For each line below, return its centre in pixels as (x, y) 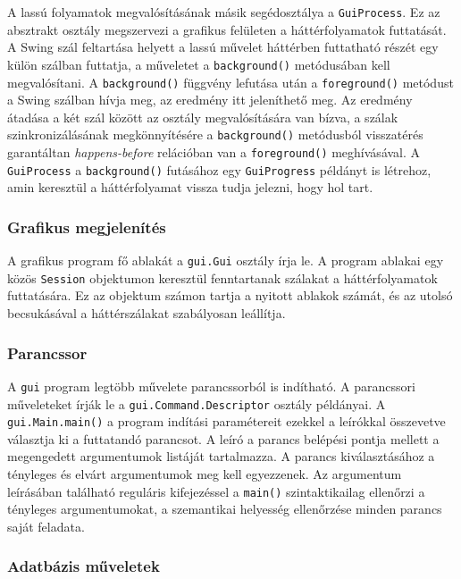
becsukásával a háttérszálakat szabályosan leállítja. (147, 313)
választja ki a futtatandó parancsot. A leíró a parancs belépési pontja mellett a (223, 438)
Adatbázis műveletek (84, 566)
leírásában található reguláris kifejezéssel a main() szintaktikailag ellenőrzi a (216, 491)
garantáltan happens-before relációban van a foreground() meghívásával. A (214, 152)
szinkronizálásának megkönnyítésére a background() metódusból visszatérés (215, 134)
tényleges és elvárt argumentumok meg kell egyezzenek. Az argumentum (205, 474)
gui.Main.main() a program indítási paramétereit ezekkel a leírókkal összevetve (226, 421)
